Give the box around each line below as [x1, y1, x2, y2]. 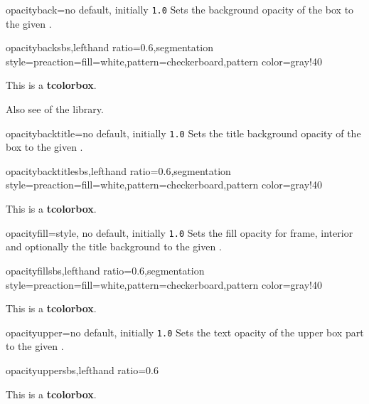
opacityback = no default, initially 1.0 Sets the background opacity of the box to [6, 2, 354, 16]
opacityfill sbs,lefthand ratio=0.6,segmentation [6, 262, 205, 277]
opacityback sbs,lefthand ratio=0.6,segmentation [6, 40, 213, 55]
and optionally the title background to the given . [6, 239, 222, 254]
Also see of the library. [6, 102, 104, 117]
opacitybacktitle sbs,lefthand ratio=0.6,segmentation [6, 163, 231, 178]
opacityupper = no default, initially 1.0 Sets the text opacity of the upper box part [6, 324, 364, 339]
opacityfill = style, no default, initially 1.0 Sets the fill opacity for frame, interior [6, 225, 353, 240]
